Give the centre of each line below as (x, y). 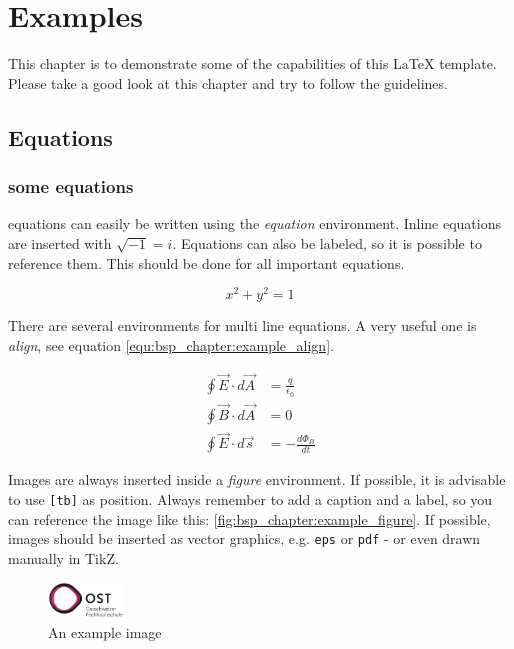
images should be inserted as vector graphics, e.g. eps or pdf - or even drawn (244, 538)
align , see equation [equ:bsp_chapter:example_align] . (171, 344)
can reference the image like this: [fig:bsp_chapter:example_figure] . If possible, (249, 518)
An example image (105, 631)
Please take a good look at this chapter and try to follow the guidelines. (228, 82)
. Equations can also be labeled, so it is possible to (327, 242)
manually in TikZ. (63, 557)
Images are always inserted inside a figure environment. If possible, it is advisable (257, 479)
